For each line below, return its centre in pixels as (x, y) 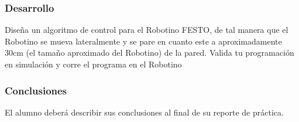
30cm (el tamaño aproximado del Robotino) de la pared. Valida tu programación (149, 52)
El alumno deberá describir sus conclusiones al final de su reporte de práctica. (144, 112)
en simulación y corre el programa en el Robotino (93, 64)
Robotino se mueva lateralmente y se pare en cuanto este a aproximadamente (143, 41)
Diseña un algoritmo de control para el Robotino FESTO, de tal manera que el (147, 30)
